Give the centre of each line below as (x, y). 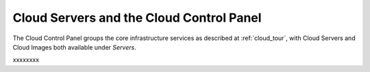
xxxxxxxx (26, 60)
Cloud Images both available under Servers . (74, 47)
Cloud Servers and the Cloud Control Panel (137, 18)
